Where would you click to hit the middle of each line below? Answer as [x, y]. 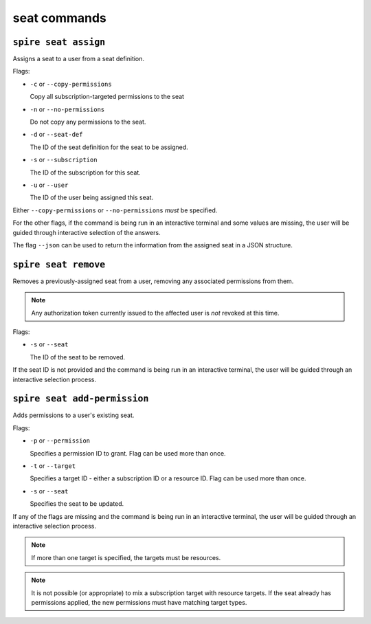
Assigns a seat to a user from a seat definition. [78, 59]
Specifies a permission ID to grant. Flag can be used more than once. [128, 453]
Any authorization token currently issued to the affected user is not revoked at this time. [155, 313]
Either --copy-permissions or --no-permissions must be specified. [115, 210]
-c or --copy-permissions [71, 84]
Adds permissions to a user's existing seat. [74, 415]
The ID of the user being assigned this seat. [92, 198]
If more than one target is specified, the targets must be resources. [126, 557]
